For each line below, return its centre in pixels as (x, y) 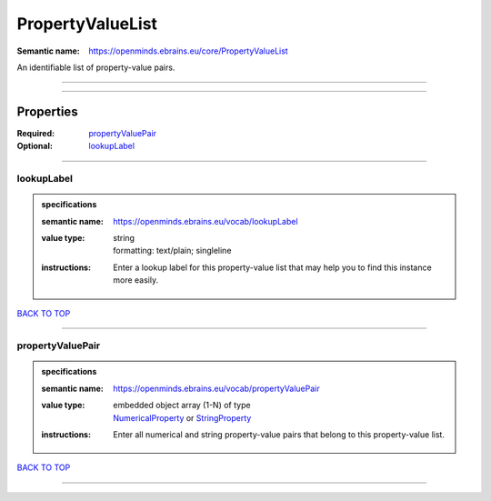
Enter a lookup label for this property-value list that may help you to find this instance (272, 267)
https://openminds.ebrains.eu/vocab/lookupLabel (206, 221)
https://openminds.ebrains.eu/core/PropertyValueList (188, 51)
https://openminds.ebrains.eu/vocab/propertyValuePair (216, 388)
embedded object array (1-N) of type (182, 406)
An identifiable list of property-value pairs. (96, 67)
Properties (47, 111)
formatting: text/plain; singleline (172, 251)
